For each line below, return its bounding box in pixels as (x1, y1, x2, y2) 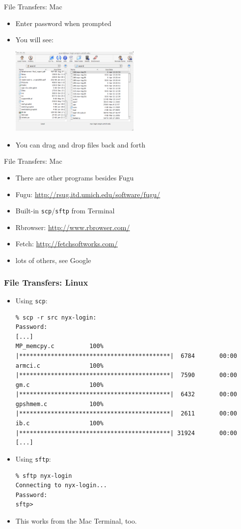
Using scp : (15, 295, 48, 305)
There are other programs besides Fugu (15, 173, 134, 183)
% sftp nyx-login (15, 472, 72, 479)
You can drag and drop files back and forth (15, 139, 146, 149)
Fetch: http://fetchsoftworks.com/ (15, 238, 118, 249)
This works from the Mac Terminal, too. (15, 515, 137, 526)
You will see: (15, 34, 54, 45)
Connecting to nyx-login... (15, 482, 107, 489)
